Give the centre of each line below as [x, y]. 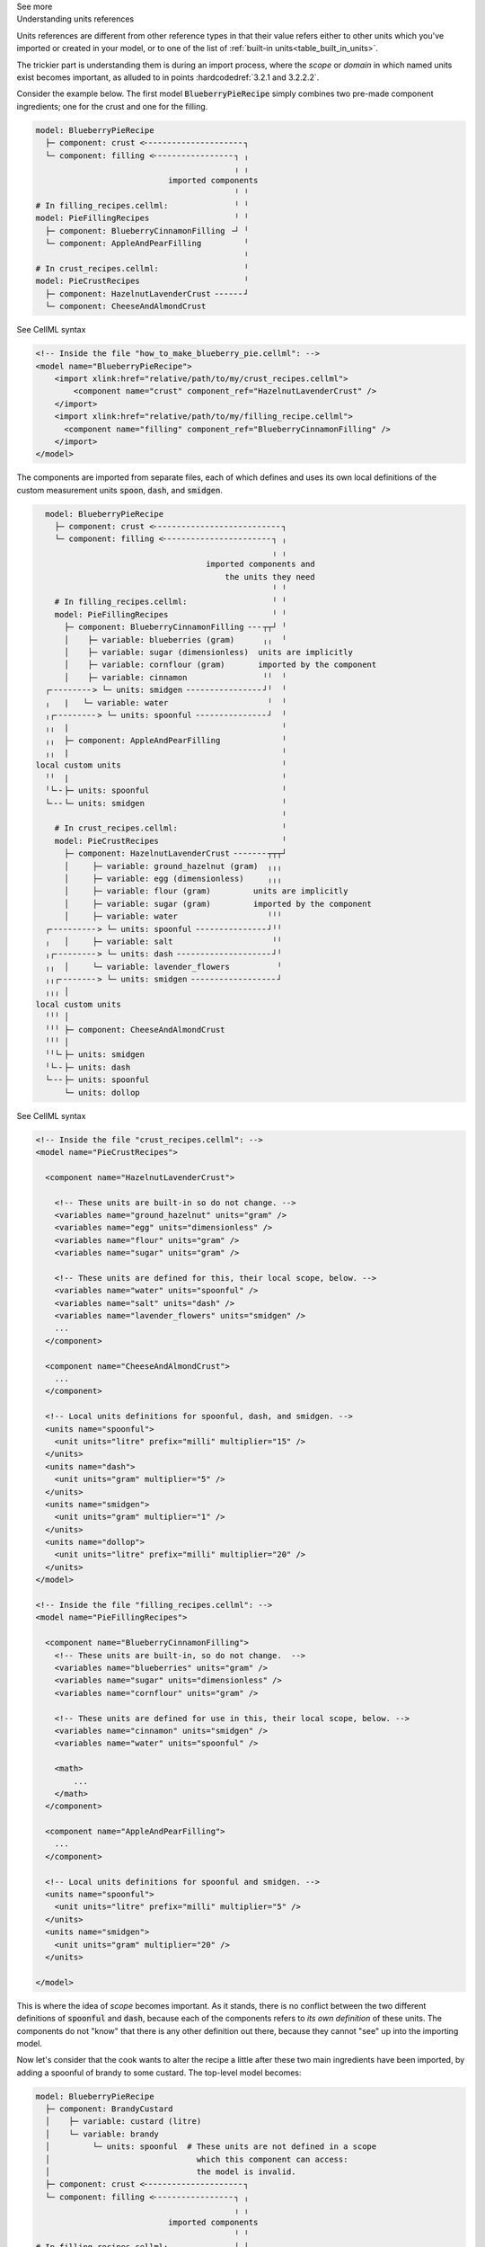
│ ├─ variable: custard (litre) [123, 2122]
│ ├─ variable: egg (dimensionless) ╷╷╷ [173, 878]
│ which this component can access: [197, 2159]
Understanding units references [75, 19]
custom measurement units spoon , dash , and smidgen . [120, 490]
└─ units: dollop [102, 1092]
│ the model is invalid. [171, 2172]
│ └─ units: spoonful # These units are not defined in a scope [211, 2147]
